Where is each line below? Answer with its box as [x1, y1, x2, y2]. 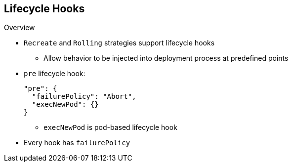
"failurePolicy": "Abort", [32, 92, 136, 101]
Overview [4, 23, 35, 32]
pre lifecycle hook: [24, 69, 85, 78]
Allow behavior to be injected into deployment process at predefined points [43, 54, 289, 63]
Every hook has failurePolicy [24, 138, 130, 147]
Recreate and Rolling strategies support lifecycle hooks [24, 39, 215, 47]
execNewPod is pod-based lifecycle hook [43, 123, 177, 132]
